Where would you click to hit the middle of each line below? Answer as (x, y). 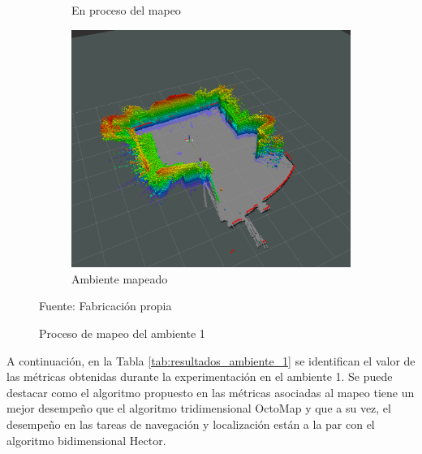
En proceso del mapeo (126, 10)
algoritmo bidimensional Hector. (86, 440)
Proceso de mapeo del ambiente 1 (122, 333)
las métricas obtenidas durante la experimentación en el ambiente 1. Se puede (200, 376)
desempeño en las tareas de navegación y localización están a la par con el (191, 424)
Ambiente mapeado (120, 278)
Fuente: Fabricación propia (105, 306)
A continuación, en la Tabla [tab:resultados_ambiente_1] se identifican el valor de (211, 360)
